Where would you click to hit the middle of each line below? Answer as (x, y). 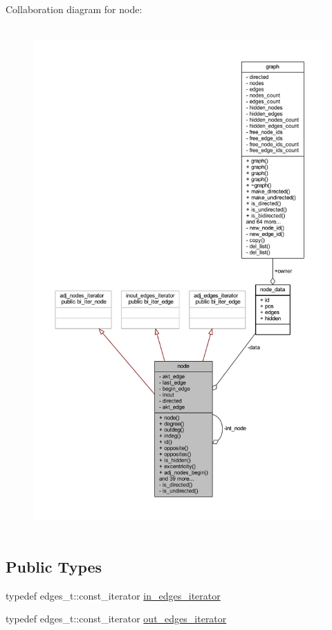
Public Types (54, 566)
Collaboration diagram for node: (74, 9)
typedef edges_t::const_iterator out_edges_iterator (116, 619)
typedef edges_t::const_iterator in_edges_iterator (113, 595)
